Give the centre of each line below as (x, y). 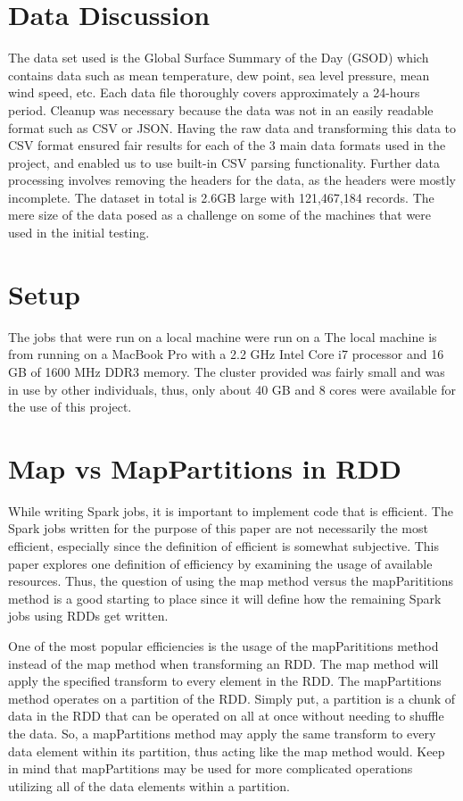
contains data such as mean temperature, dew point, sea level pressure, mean (219, 75)
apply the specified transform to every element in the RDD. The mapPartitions (225, 681)
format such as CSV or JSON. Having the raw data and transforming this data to (232, 127)
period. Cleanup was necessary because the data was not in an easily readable (221, 109)
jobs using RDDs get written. (88, 616)
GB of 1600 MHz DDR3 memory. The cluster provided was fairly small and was (227, 371)
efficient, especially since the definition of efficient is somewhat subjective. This (224, 546)
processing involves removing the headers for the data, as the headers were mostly (232, 180)
